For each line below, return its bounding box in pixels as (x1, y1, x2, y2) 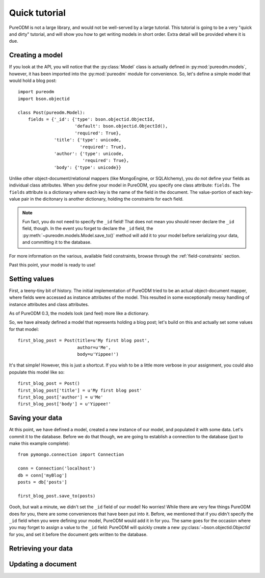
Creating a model (9, 51, 63, 59)
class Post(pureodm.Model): (18, 109, 85, 115)
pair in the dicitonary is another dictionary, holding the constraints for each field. (21, 196, 184, 202)
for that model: (9, 326, 39, 332)
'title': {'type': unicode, (54, 137, 122, 143)
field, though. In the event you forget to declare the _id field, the (22, 226, 153, 232)
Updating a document (9, 560, 77, 568)
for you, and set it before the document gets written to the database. (9, 531, 148, 537)
